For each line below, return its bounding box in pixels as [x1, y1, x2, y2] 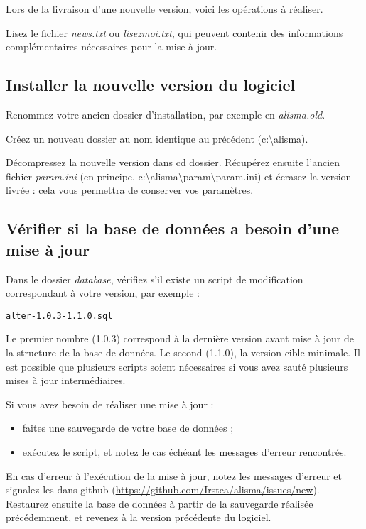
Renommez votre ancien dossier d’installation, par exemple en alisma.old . [6, 107, 325, 121]
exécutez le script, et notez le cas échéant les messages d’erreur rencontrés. [22, 444, 347, 459]
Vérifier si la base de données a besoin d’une [6, 217, 339, 239]
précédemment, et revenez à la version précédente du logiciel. [6, 510, 271, 525]
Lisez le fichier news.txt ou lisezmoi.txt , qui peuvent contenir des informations [6, 25, 343, 40]
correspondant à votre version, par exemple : [6, 285, 200, 300]
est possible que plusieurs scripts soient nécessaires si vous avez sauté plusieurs [6, 359, 348, 373]
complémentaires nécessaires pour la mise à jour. [6, 39, 217, 54]
